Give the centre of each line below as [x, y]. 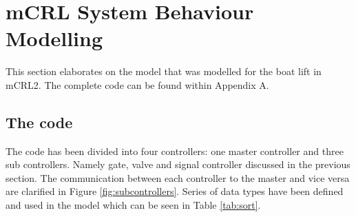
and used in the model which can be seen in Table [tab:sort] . [133, 205]
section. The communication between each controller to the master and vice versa [178, 177]
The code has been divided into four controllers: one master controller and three [175, 151]
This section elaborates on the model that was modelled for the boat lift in [164, 71]
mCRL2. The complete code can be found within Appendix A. [137, 84]
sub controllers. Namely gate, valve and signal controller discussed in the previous [178, 164]
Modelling [54, 38]
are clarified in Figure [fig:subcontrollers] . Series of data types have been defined [175, 191]
